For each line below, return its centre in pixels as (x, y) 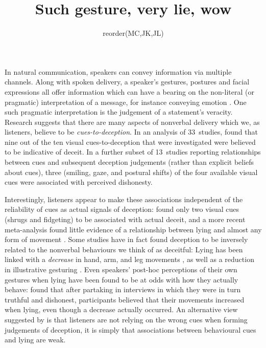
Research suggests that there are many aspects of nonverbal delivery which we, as (132, 122)
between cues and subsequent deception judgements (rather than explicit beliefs (129, 162)
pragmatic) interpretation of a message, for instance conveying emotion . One (126, 102)
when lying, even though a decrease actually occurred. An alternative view (121, 309)
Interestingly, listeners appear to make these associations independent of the (124, 199)
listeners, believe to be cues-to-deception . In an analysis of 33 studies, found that (131, 132)
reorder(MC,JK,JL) (133, 33)
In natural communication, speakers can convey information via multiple (118, 71)
